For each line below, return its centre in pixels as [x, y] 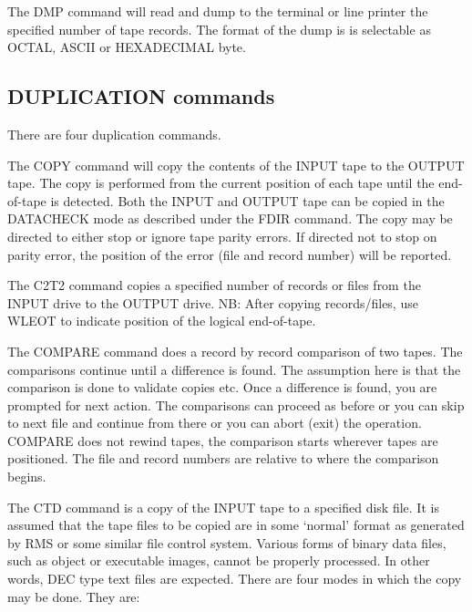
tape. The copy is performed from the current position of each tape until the [221, 183]
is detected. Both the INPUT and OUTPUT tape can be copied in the [247, 200]
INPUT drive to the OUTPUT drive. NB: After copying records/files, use [213, 302]
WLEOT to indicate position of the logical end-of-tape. [162, 321]
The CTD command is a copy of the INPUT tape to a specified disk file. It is [223, 507]
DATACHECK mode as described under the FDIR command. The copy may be [230, 218]
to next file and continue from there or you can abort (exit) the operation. [215, 423]
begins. [27, 477]
